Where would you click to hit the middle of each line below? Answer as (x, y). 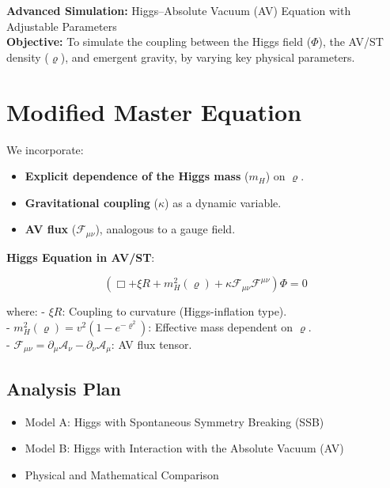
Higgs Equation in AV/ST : (81, 257)
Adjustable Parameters (62, 26)
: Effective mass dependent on (221, 326)
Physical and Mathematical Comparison (122, 474)
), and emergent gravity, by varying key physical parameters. (208, 57)
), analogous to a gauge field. (165, 229)
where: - (26, 311)
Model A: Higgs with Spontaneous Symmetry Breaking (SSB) (174, 421)
